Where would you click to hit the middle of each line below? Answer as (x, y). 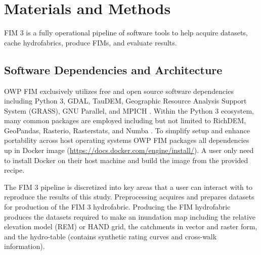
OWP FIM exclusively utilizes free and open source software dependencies (119, 91)
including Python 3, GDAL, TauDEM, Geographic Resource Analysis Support (125, 101)
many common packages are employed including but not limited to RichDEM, (125, 120)
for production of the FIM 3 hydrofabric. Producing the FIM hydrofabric (117, 207)
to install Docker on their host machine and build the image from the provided (126, 160)
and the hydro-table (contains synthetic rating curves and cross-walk (111, 236)
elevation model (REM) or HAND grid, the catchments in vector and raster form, (131, 226)
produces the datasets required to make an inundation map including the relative (130, 216)
